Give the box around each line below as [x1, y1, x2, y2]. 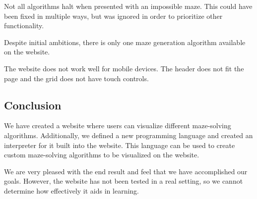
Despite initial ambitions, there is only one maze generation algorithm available [4, 37, 246, 47]
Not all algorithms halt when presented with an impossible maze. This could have [4, 1, 253, 11]
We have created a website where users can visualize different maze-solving [4, 120, 231, 131]
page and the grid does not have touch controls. [4, 73, 149, 83]
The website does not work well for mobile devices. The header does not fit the [4, 63, 244, 73]
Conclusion [4, 97, 62, 112]
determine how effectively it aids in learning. [4, 185, 139, 196]
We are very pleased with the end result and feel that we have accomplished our [4, 166, 248, 176]
